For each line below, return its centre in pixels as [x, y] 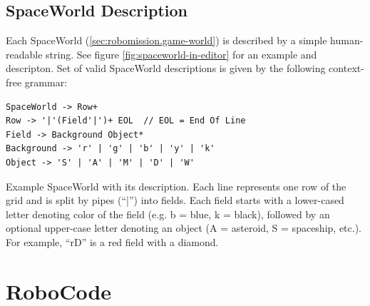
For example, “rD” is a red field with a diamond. [112, 241]
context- [346, 68]
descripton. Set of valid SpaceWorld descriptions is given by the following [166, 68]
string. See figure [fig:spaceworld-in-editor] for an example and [181, 54]
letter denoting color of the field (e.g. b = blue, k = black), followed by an [168, 214]
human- [347, 40]
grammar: [46, 82]
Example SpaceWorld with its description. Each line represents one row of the [176, 186]
